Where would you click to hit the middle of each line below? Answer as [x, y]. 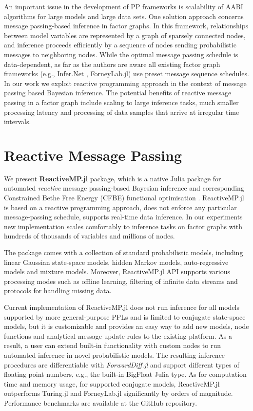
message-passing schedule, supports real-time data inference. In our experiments [123, 217]
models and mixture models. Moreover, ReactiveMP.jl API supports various [117, 271]
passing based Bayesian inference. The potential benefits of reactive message [118, 93]
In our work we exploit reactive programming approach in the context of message [125, 83]
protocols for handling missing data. [58, 291]
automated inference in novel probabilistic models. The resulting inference [115, 355]
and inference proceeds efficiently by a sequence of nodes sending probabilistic [120, 45]
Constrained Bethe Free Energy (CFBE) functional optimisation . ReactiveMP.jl [124, 198]
